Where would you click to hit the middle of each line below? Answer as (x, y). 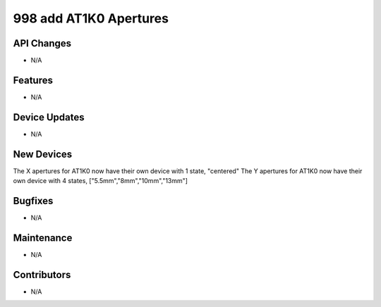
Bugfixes (33, 201)
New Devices (43, 154)
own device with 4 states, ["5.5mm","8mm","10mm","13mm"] (101, 181)
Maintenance (43, 238)
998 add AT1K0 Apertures (91, 18)
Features (33, 80)
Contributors (42, 275)
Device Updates (49, 117)
